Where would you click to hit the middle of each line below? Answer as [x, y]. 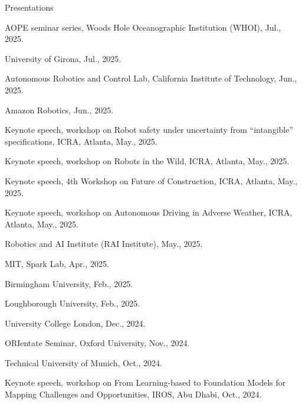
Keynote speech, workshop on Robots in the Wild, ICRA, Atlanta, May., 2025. [147, 161]
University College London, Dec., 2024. [75, 323]
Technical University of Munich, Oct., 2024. [83, 362]
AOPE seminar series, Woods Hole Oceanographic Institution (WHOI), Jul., [143, 27]
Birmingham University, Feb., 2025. [69, 283]
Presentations [29, 7]
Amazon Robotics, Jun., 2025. [59, 110]
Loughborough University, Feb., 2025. [73, 303]
